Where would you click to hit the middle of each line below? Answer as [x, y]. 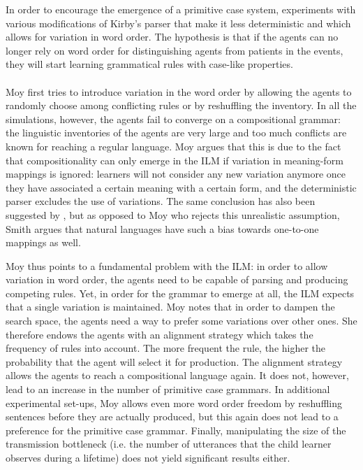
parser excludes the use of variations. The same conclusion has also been [161, 201]
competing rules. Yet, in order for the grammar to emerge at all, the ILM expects [180, 293]
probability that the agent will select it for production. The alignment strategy [174, 361]
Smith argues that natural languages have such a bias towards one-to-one [162, 228]
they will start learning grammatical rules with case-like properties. [149, 64]
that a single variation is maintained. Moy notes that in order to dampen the [170, 307]
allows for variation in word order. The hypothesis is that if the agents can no [172, 37]
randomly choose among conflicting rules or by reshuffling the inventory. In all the [181, 105]
